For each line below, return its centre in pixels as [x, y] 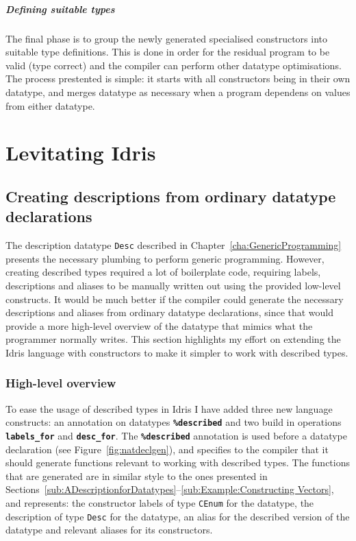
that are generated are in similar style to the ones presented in [137, 476]
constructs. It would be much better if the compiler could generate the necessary [175, 299]
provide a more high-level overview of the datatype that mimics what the [159, 325]
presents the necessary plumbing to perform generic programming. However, [165, 258]
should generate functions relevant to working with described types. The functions [178, 462]
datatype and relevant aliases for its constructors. [109, 530]
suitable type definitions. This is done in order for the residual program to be [168, 52]
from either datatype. [50, 105]
